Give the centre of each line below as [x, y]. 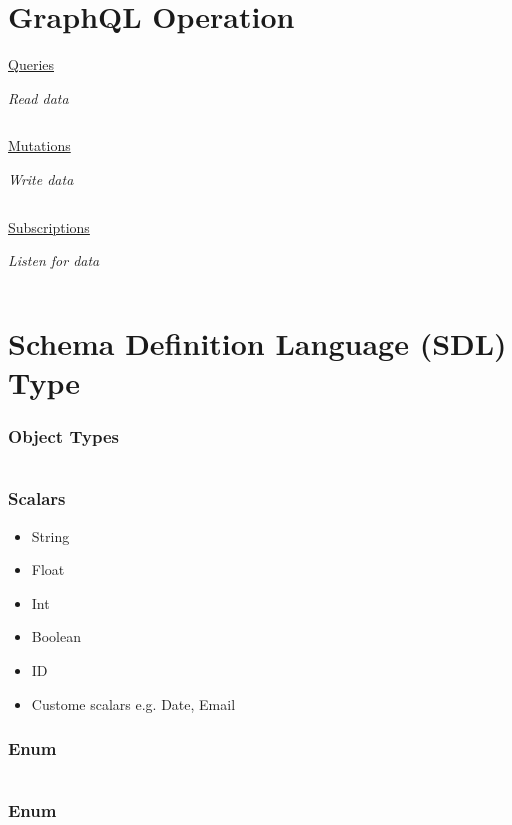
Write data [41, 178]
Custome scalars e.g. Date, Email [133, 703]
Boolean [56, 636]
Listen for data [54, 260]
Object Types [63, 436]
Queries [31, 64]
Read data [38, 97]
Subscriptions [49, 226]
